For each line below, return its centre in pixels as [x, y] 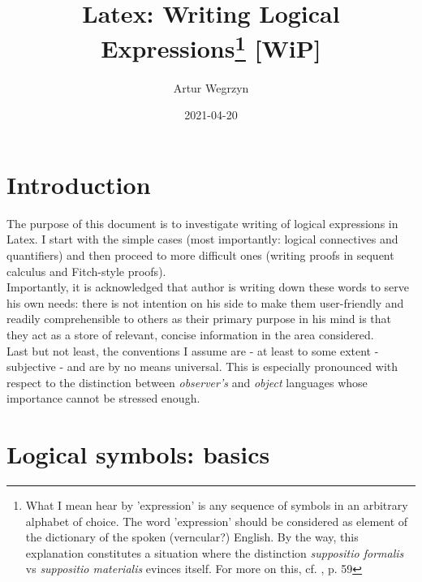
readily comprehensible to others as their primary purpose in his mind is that [199, 319]
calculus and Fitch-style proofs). [86, 271]
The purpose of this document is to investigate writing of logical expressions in [202, 223]
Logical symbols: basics [138, 454]
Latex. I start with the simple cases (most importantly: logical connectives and [202, 239]
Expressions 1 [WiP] [211, 47]
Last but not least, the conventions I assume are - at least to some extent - [193, 350]
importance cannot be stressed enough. [103, 398]
